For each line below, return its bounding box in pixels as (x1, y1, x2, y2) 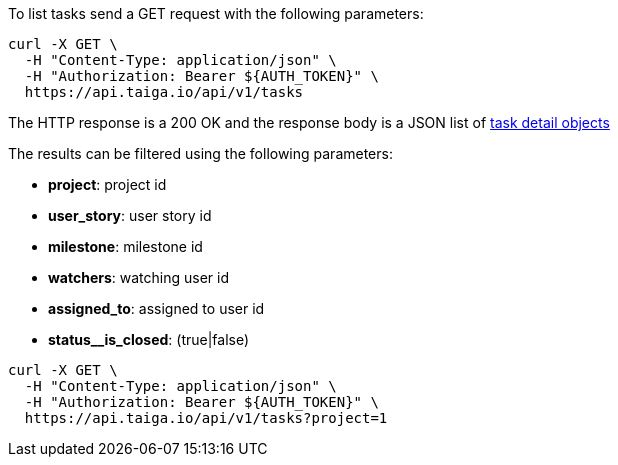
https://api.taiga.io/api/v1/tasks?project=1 (24, 410, 388, 426)
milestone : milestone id (48, 238, 203, 255)
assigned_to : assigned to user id (48, 300, 265, 317)
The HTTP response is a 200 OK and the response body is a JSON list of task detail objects (8, 114, 610, 131)
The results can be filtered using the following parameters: (8, 145, 393, 162)
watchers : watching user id (48, 269, 230, 286)
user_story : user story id (48, 207, 212, 224)
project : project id (48, 176, 167, 193)
